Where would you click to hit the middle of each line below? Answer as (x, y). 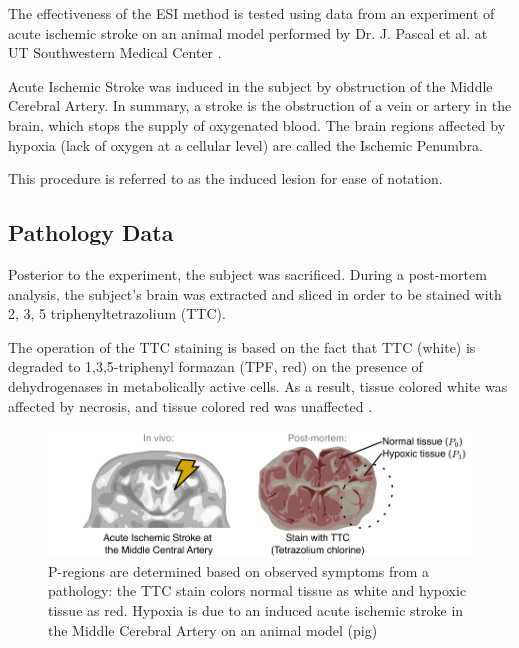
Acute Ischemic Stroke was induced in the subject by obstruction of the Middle (250, 85)
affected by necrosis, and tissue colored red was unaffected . (190, 405)
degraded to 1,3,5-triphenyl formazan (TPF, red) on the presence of (215, 366)
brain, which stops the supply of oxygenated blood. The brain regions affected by (257, 124)
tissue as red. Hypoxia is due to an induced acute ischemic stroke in (256, 609)
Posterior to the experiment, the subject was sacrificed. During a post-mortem (247, 273)
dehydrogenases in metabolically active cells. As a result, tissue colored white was (258, 385)
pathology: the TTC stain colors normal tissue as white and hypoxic (257, 590)
